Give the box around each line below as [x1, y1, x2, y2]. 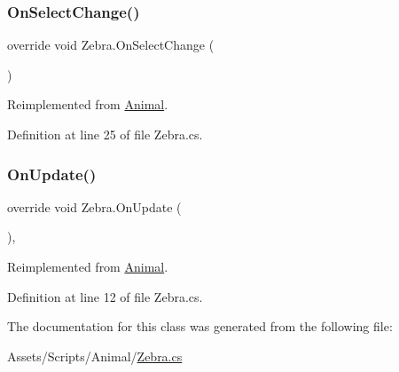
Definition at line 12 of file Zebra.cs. [7, 287, 203, 305]
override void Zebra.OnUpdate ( [7, 197, 182, 216]
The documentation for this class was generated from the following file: [7, 317, 393, 336]
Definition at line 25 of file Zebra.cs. [7, 125, 203, 143]
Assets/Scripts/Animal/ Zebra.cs [7, 346, 183, 365]
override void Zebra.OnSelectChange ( [7, 36, 215, 54]
